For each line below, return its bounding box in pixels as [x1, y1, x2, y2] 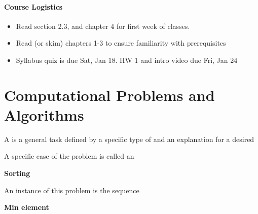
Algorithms [4, 104, 84, 125]
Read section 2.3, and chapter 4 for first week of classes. [16, 20, 190, 31]
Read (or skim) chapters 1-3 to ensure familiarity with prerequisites [16, 38, 226, 48]
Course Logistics [4, 1, 63, 12]
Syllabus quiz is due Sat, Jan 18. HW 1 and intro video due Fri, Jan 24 [16, 54, 238, 65]
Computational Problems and [4, 84, 215, 105]
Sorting [4, 168, 30, 179]
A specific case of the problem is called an [4, 151, 134, 161]
